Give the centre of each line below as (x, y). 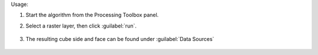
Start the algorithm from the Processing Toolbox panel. (92, 15)
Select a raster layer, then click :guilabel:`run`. (81, 26)
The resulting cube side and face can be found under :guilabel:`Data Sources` (120, 39)
